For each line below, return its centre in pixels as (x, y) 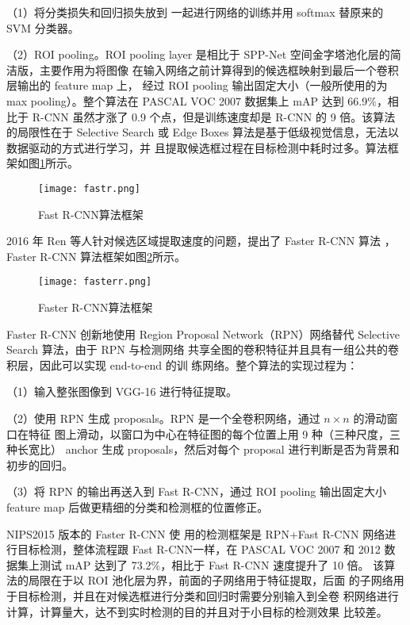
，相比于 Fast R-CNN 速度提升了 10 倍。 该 (272, 564)
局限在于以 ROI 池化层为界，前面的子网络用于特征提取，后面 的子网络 (211, 580)
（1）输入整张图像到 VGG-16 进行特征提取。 (122, 391)
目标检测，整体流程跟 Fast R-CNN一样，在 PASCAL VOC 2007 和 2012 (199, 549)
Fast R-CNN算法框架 (91, 214)
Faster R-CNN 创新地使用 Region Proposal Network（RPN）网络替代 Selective (203, 334)
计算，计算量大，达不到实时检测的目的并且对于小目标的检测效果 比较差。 (197, 611)
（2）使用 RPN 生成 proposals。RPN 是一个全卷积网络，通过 (163, 418)
